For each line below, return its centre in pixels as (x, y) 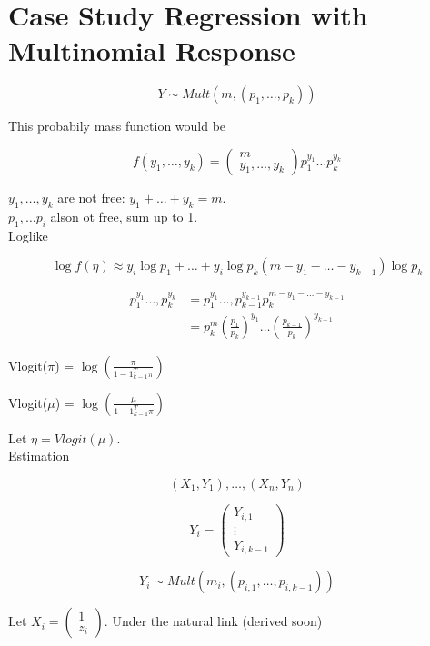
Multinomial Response (152, 50)
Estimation (39, 456)
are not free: (91, 197)
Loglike (28, 235)
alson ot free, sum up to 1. (124, 216)
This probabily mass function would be (117, 126)
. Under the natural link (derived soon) (213, 621)
